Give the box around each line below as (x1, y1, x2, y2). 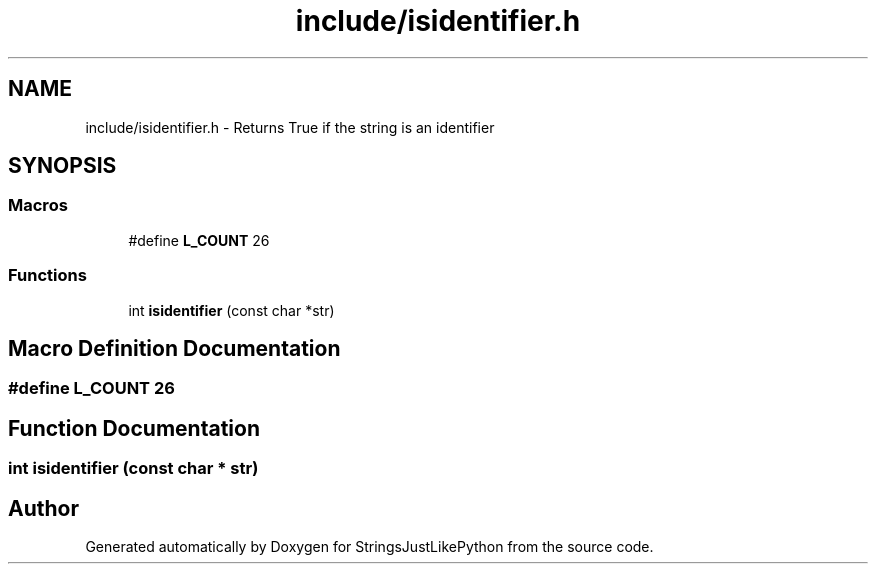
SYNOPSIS (8, 153, 117, 179)
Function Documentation (8, 415, 260, 441)
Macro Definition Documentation (8, 335, 341, 361)
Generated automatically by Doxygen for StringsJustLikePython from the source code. (85, 538, 654, 556)
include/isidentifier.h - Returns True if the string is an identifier (85, 118, 495, 136)
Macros (8, 195, 68, 216)
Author (8, 495, 79, 521)
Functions (8, 265, 87, 286)
